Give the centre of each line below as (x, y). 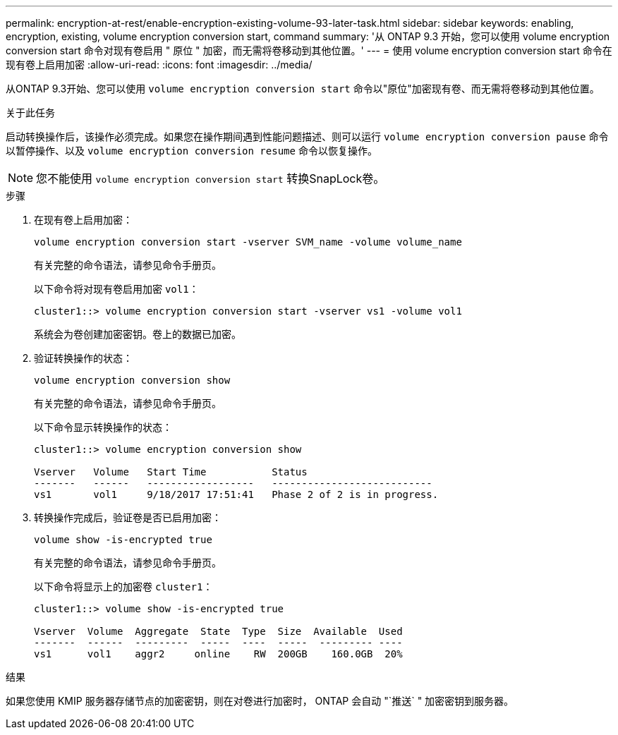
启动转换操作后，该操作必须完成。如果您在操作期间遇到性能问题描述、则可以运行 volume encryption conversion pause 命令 (307, 136)
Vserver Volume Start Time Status (171, 472)
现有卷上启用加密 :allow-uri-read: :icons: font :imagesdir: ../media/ (159, 65)
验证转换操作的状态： (83, 358)
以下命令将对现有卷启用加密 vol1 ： (116, 289)
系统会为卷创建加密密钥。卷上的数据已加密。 (138, 334)
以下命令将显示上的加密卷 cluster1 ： (123, 587)
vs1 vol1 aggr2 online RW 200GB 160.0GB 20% (218, 654)
